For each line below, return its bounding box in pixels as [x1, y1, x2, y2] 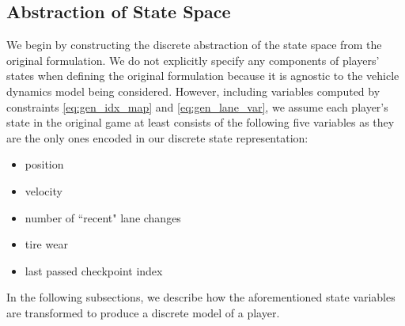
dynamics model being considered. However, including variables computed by [6, 82, 380, 99]
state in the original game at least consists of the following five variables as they [6, 114, 395, 131]
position [25, 156, 64, 172]
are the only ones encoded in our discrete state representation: [6, 129, 308, 146]
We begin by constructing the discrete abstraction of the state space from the [6, 36, 382, 53]
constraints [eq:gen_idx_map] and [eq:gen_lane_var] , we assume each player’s [6, 98, 388, 115]
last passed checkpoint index [25, 262, 163, 279]
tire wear [25, 236, 68, 252]
